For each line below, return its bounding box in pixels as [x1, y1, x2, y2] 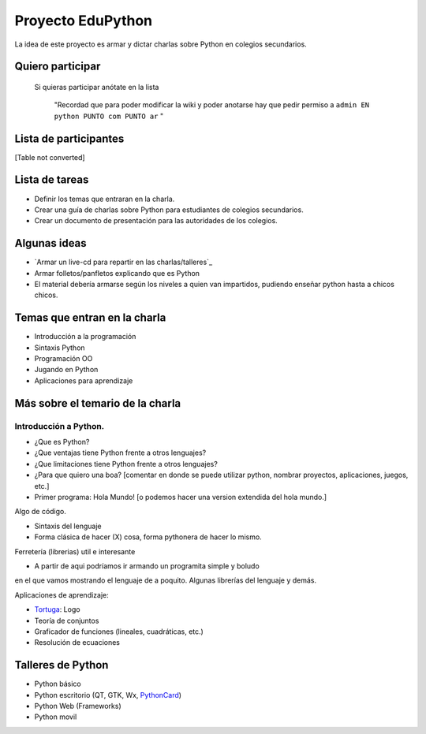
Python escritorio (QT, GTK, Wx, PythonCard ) [34, 690, 181, 699]
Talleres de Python [14, 658, 109, 672]
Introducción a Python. [14, 420, 105, 431]
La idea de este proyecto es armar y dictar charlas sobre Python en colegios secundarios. [14, 39, 307, 49]
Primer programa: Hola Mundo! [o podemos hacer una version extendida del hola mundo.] [34, 492, 327, 501]
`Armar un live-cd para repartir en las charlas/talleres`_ [34, 257, 213, 267]
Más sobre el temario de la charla [14, 397, 181, 410]
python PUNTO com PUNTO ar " [54, 111, 164, 121]
